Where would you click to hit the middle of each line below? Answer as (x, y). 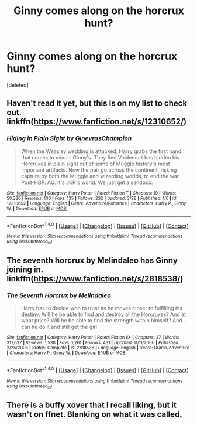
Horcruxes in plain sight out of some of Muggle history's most (95, 164)
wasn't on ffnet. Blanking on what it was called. (95, 414)
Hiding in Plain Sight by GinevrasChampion (69, 138)
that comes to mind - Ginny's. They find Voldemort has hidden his (100, 157)
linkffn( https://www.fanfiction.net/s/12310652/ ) (96, 122)
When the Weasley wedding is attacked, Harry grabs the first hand (101, 151)
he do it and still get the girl (64, 327)
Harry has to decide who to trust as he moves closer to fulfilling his (102, 308)
